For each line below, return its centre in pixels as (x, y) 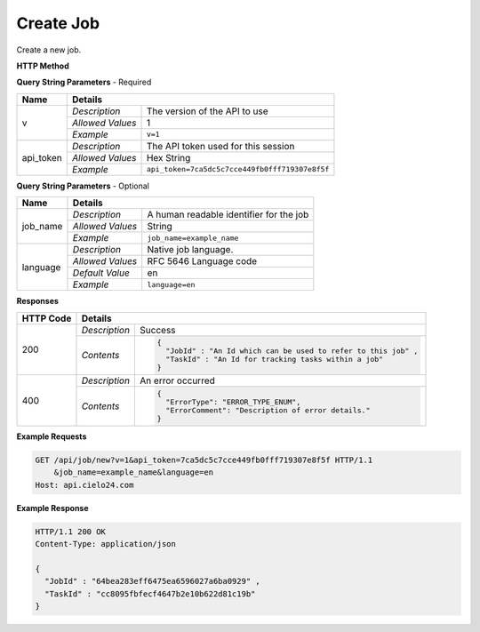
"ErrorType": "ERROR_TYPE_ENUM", (233, 402)
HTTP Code (47, 318)
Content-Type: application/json (106, 544)
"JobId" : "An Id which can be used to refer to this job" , (292, 351)
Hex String (168, 157)
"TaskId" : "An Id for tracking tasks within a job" (275, 360)
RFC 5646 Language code (202, 261)
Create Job (58, 23)
